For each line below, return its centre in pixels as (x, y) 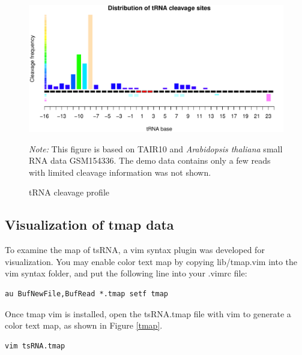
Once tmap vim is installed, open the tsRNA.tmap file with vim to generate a (148, 313)
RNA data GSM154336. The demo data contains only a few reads (150, 160)
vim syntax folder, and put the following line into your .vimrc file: (126, 273)
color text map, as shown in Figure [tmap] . (84, 325)
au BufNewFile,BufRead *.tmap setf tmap (87, 294)
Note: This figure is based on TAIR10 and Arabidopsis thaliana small (156, 148)
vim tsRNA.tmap (35, 346)
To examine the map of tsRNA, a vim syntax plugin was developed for (135, 250)
